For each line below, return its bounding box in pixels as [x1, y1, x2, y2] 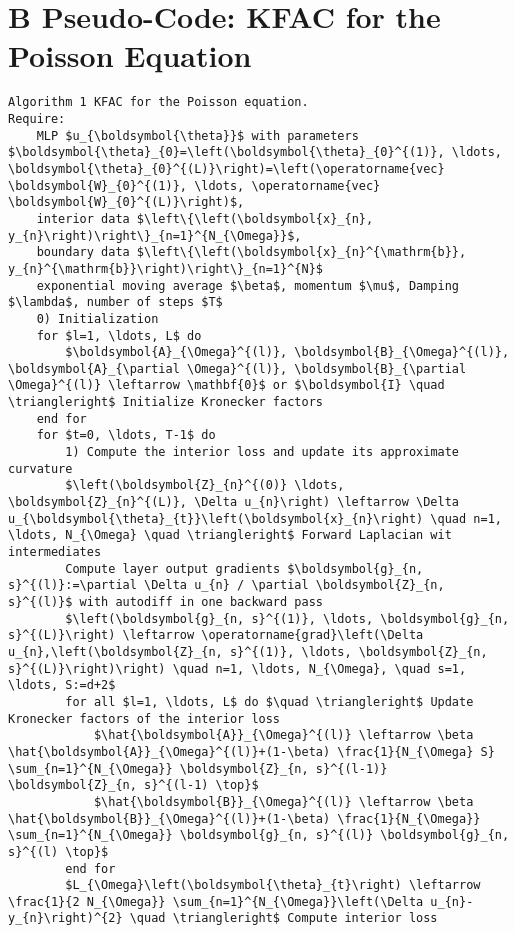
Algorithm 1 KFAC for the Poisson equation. [8, 95, 309, 110]
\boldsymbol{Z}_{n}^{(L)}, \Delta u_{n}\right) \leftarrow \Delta [8, 495, 460, 510]
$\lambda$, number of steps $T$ [8, 295, 223, 310]
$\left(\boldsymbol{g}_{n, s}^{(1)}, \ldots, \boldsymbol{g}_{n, [65, 611, 510, 626]
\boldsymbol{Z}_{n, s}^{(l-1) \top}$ [8, 778, 259, 793]
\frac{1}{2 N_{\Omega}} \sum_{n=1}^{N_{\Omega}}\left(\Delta [8, 894, 424, 909]
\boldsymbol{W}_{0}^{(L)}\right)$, [8, 195, 245, 210]
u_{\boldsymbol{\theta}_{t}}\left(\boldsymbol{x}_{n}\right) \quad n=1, [8, 511, 502, 526]
